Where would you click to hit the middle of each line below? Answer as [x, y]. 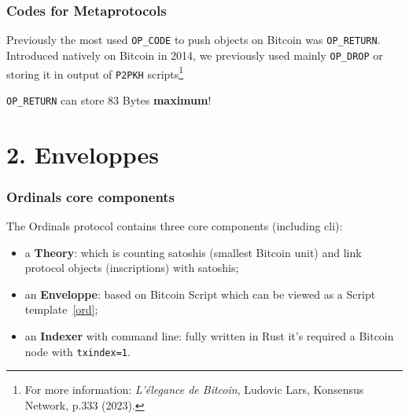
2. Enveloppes [83, 154]
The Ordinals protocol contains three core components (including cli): [175, 226]
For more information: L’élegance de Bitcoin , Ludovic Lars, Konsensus [194, 390]
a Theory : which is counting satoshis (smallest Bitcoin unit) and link [193, 252]
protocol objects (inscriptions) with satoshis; [132, 268]
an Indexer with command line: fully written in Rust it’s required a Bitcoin [209, 336]
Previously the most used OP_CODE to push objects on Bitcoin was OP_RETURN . [193, 40]
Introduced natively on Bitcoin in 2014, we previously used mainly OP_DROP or [195, 55]
